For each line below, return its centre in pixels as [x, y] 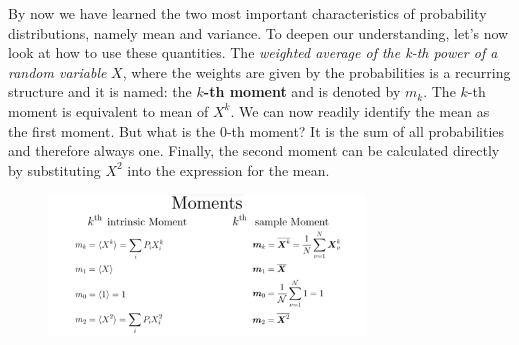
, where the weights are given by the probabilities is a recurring [316, 71]
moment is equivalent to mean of [108, 110]
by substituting [54, 169]
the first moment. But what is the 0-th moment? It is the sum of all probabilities [256, 130]
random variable [57, 71]
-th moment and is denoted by [302, 91]
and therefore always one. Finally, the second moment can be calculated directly [254, 150]
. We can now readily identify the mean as [360, 110]
